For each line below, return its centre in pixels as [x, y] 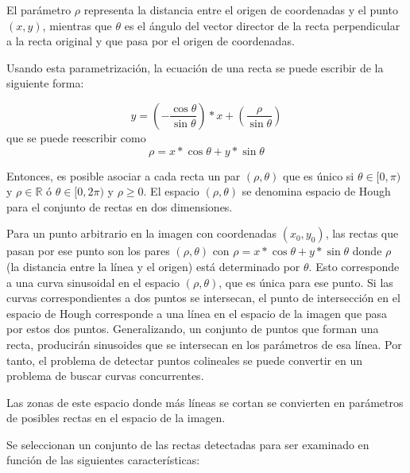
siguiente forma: [45, 83]
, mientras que [77, 25]
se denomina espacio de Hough [316, 191]
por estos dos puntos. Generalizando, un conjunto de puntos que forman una [193, 329]
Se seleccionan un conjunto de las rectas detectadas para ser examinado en [188, 444]
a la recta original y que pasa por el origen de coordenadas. [151, 41]
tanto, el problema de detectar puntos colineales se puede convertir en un [184, 360]
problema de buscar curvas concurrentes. [105, 376]
